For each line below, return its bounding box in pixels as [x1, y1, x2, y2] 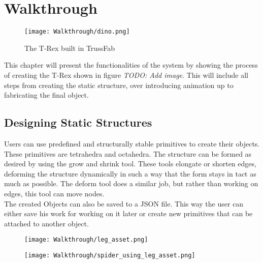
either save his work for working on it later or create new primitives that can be [4, 208, 253, 219]
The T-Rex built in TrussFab [24, 42, 115, 53]
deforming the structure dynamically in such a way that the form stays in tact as [4, 168, 256, 179]
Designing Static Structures [4, 114, 152, 130]
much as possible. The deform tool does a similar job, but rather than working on [4, 178, 258, 189]
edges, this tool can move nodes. [4, 188, 105, 198]
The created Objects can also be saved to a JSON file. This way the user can [4, 198, 244, 209]
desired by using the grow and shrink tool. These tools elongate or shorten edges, [4, 158, 256, 169]
